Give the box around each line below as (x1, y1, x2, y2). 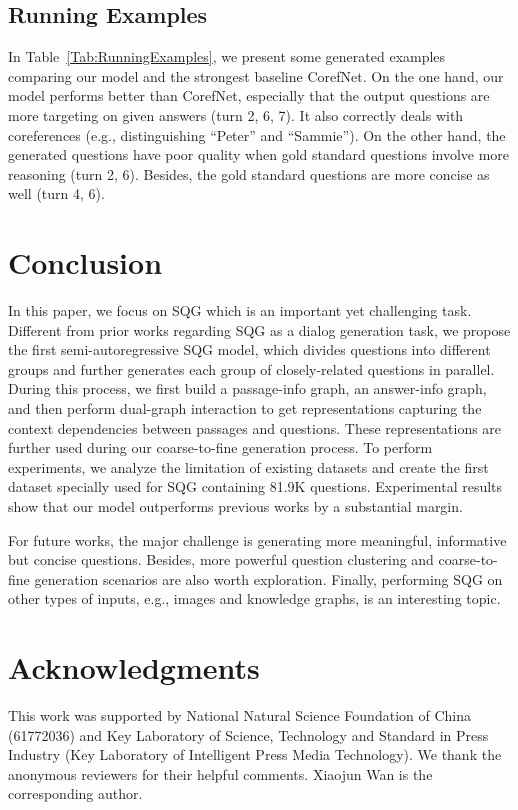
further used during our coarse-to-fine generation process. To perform (8, 437, 433, 458)
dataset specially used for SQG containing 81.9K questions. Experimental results (8, 476, 503, 497)
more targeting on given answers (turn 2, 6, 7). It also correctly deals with (8, 104, 464, 125)
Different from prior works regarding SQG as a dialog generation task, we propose (8, 319, 511, 340)
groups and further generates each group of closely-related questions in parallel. (8, 358, 495, 379)
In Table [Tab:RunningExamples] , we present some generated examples (8, 46, 446, 67)
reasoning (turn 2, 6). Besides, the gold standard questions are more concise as (8, 163, 490, 184)
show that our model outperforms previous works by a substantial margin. (8, 496, 463, 517)
